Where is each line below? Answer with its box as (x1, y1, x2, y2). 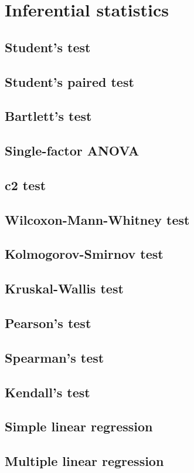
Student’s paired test (5, 72, 134, 90)
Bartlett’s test (5, 107, 92, 125)
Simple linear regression (5, 417, 153, 435)
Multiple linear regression (5, 452, 164, 470)
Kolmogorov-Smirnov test (5, 245, 164, 263)
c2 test (5, 175, 46, 194)
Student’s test (5, 38, 91, 56)
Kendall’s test (5, 383, 90, 401)
